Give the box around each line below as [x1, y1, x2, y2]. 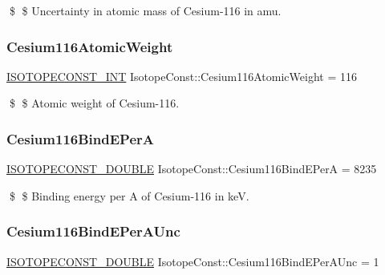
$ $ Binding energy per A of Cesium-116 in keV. [9, 187, 249, 204]
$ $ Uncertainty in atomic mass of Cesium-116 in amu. [9, 2, 282, 18]
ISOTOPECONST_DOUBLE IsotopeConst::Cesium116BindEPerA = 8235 [6, 160, 377, 177]
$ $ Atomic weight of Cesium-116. [9, 95, 180, 111]
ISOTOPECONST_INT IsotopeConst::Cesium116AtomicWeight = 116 [6, 67, 357, 84]
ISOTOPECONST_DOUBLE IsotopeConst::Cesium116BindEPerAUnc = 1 [6, 253, 379, 269]
